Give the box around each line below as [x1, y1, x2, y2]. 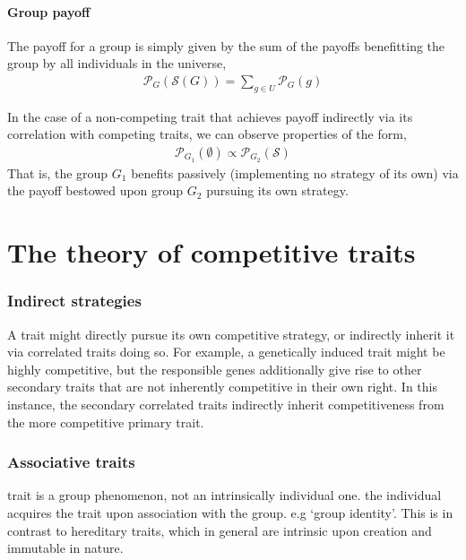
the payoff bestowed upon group [7, 181, 184, 200]
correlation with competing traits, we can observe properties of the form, [7, 125, 407, 143]
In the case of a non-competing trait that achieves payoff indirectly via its [7, 107, 413, 125]
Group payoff [7, 2, 91, 21]
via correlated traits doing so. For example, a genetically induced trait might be [7, 342, 445, 361]
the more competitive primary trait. [7, 412, 204, 431]
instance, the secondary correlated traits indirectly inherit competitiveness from [7, 395, 444, 414]
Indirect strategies [7, 289, 142, 312]
